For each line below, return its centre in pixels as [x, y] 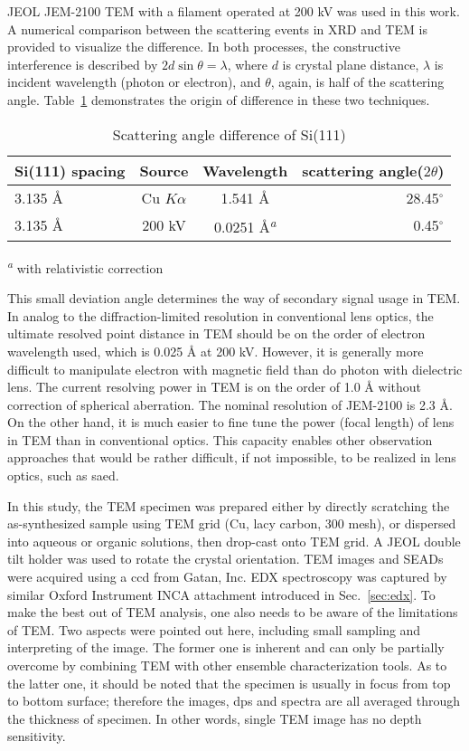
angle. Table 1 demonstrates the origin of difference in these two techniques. [219, 99]
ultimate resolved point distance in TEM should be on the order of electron [216, 333]
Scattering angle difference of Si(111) [229, 134]
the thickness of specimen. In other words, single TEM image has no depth [215, 718]
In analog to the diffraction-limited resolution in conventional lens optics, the [220, 315]
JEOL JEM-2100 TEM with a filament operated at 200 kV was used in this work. [234, 11]
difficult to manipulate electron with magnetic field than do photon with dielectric [235, 369]
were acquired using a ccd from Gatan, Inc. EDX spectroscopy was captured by [227, 577]
